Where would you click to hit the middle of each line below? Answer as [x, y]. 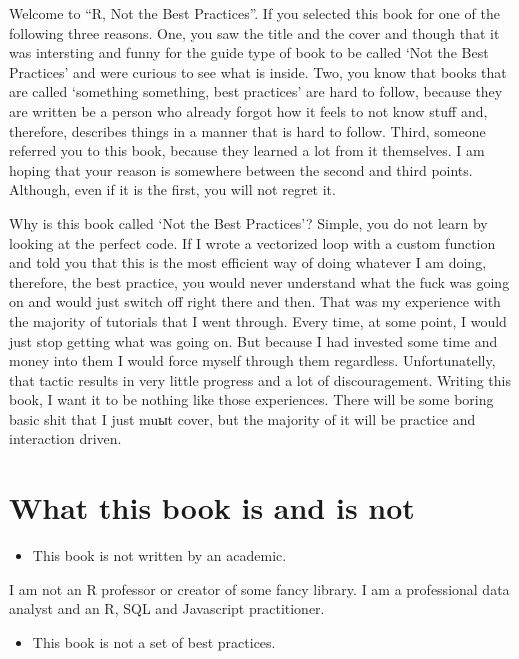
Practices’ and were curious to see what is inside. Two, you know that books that [258, 71]
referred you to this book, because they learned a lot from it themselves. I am [247, 150]
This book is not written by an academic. [159, 555]
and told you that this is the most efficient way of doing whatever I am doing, [248, 262]
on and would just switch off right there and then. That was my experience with [255, 301]
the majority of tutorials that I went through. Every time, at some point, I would [258, 320]
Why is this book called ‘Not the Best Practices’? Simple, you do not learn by [248, 222]
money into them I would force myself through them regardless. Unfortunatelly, [252, 360]
